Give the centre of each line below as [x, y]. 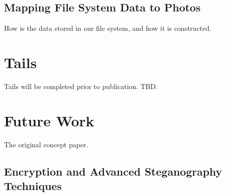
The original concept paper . [46, 144]
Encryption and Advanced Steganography [113, 171]
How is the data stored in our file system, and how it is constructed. [108, 28]
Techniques [33, 186]
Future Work [49, 120]
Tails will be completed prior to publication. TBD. [81, 86]
